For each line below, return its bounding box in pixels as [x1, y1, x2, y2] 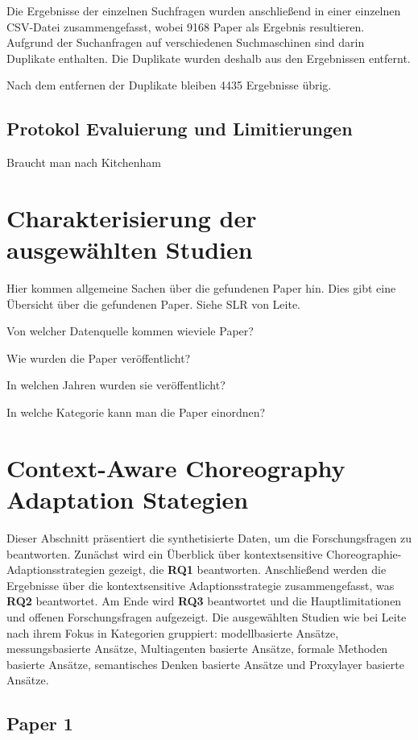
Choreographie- [326, 545, 402, 562]
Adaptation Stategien [6, 483, 249, 516]
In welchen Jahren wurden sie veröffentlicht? [6, 376, 226, 393]
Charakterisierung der [6, 201, 257, 234]
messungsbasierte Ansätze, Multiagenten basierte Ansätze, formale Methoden [6, 640, 388, 657]
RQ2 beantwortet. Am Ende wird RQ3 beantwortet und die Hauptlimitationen [6, 592, 402, 609]
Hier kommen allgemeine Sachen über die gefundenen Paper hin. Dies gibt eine [6, 280, 396, 297]
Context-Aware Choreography [6, 451, 346, 484]
